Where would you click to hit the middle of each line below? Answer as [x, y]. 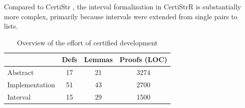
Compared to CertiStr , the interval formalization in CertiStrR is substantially [123, 6]
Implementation [31, 85]
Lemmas [98, 59]
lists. [11, 26]
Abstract [21, 72]
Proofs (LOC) [143, 59]
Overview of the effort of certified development [87, 42]
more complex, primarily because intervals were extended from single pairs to [121, 16]
